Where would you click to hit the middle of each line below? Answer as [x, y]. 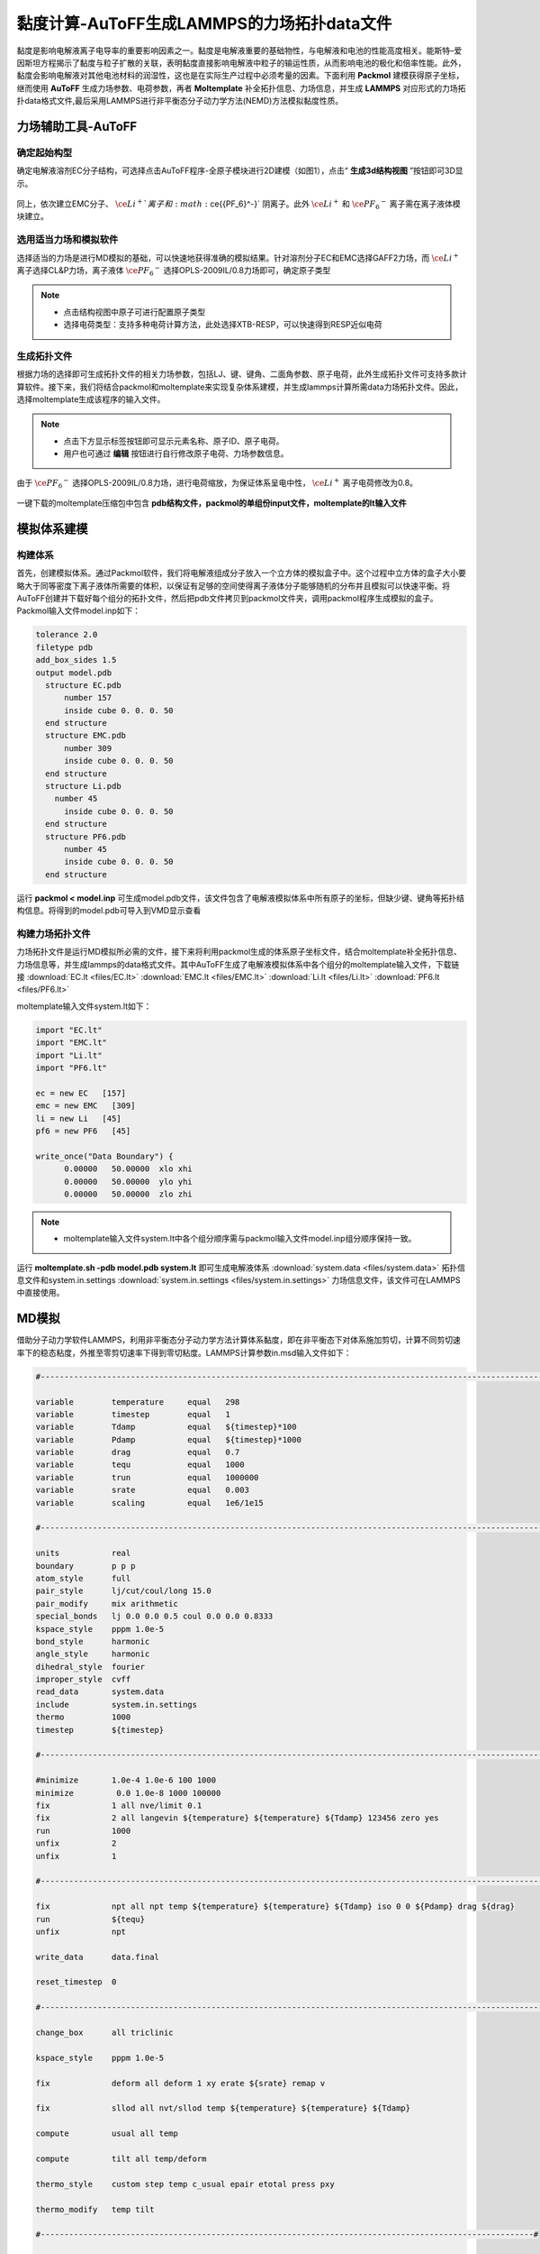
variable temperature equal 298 [138, 1402]
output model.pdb [74, 673]
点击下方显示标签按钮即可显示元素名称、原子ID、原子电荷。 [174, 441]
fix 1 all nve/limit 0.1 [119, 1805]
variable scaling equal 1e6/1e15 [150, 1503]
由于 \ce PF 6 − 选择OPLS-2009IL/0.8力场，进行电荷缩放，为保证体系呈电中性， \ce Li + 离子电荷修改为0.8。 [217, 483]
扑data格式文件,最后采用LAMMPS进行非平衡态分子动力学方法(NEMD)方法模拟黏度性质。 [180, 101]
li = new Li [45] [78, 1118]
